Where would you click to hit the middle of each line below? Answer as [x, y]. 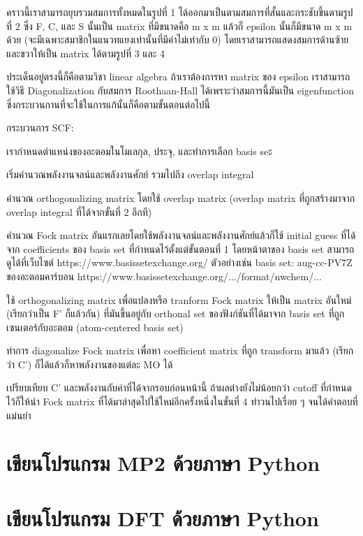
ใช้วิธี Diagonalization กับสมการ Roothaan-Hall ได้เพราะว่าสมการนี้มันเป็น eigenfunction [180, 90]
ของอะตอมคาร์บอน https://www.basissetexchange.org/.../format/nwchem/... [164, 276]
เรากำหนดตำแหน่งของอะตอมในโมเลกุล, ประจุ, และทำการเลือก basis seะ [139, 151]
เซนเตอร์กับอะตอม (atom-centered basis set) [95, 327]
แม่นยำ [19, 415]
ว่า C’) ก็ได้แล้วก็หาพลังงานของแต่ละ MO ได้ [90, 364]
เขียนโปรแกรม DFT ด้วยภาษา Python [163, 517]
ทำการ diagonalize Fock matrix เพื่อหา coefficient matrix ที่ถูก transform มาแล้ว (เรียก [180, 350]
